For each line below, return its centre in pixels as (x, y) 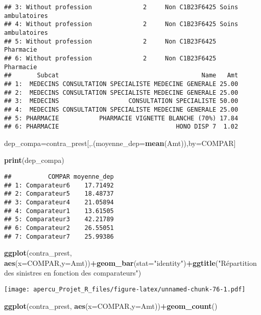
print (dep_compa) (34, 160)
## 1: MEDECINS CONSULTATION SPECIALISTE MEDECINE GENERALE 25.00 (121, 84)
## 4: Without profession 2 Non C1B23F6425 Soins (121, 24)
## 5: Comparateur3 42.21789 (59, 219)
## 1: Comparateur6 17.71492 (59, 185)
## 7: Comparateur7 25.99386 (59, 236)
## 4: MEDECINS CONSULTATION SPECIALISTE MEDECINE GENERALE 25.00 (121, 109)
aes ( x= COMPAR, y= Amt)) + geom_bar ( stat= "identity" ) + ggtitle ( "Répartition (130, 262)
